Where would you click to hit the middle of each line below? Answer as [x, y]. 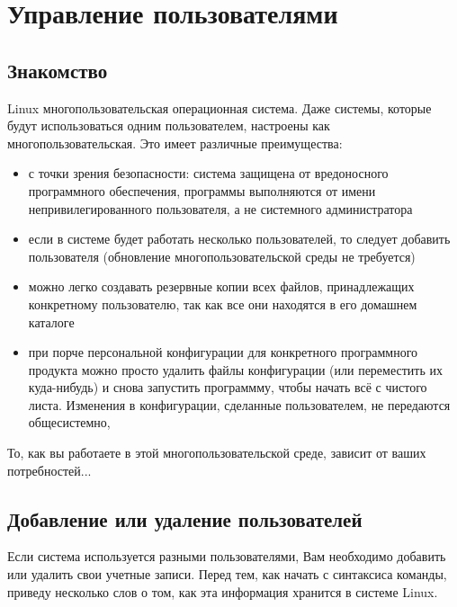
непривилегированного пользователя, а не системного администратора [220, 208]
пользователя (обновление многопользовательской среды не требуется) [222, 256]
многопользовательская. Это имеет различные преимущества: [175, 143]
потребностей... [49, 470]
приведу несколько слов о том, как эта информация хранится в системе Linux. [223, 591]
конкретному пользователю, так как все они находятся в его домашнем [223, 303]
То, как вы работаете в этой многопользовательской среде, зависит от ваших [217, 453]
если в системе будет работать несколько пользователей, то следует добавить [239, 239]
